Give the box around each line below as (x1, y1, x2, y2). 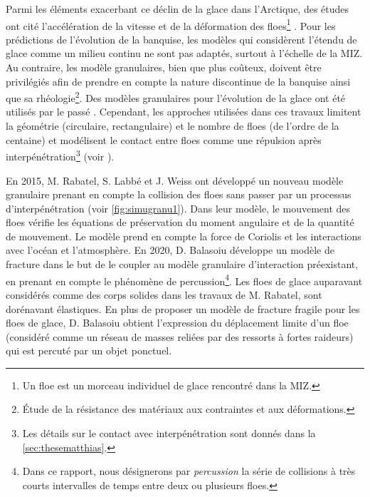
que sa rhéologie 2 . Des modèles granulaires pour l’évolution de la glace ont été (6, 88, 346, 105)
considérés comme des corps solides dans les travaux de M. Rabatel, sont (6, 287, 322, 302)
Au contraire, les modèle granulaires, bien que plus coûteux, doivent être (6, 60, 322, 75)
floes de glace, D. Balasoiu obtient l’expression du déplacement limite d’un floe (6, 315, 349, 330)
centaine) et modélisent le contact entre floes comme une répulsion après (6, 132, 322, 147)
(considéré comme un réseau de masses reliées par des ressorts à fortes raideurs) (6, 329, 354, 344)
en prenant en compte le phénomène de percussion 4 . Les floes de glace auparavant (6, 271, 363, 288)
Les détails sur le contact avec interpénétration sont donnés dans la (22, 426, 316, 441)
